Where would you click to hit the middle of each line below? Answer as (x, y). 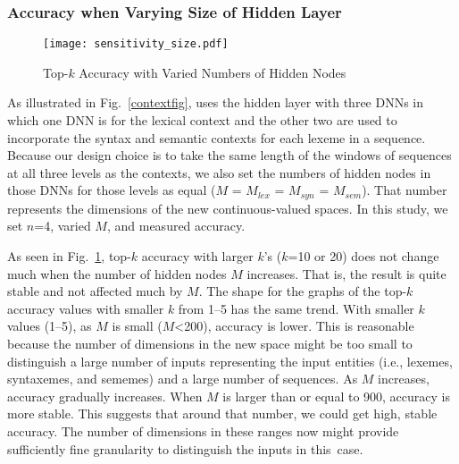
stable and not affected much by (95, 291)
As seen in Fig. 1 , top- (69, 256)
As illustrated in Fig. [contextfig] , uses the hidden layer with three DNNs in (216, 102)
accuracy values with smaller (86, 308)
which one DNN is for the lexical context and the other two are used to (202, 120)
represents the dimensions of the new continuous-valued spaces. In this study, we (228, 208)
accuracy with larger (197, 256)
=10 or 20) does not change (363, 256)
